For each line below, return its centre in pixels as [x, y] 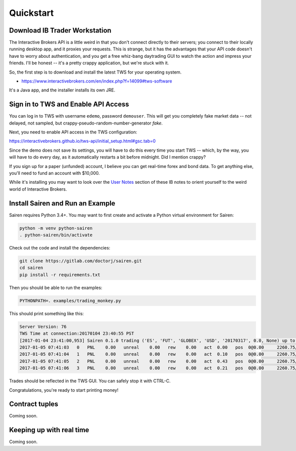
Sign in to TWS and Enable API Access [69, 104]
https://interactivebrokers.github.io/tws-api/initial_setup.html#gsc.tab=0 [82, 141]
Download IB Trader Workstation [60, 30]
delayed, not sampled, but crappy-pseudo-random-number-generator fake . [86, 123]
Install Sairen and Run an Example [62, 203]
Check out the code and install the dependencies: [60, 248]
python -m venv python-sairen [56, 228]
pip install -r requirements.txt [60, 275]
